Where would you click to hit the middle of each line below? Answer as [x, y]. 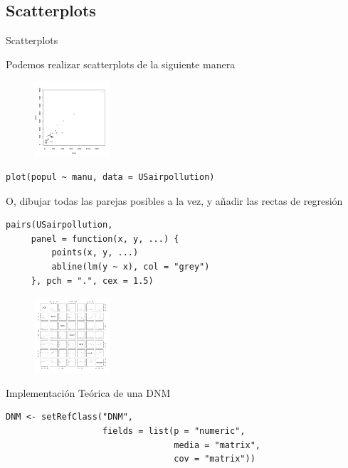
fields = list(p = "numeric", [174, 431]
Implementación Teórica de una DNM [88, 392]
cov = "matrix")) [215, 459]
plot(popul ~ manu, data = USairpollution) [110, 177]
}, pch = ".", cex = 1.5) [92, 281]
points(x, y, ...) [95, 253]
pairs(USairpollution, [59, 225]
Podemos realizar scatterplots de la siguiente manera [121, 64]
